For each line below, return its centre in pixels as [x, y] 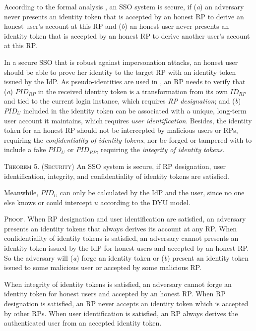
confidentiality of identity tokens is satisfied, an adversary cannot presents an [121, 238]
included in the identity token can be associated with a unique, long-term [135, 110]
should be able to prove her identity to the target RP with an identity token [120, 72]
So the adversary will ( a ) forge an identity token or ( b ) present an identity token [126, 257]
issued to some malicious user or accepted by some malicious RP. [103, 267]
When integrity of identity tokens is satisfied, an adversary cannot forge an [118, 284]
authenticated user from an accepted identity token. [83, 323]
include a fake [25, 149]
